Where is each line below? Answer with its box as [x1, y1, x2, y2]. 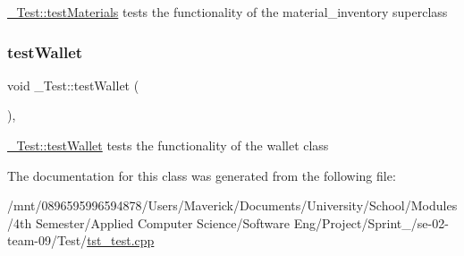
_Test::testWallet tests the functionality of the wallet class [7, 136, 329, 154]
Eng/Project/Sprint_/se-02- [293, 213, 449, 232]
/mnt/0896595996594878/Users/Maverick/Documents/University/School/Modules [7, 196, 458, 215]
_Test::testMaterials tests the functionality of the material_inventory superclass [7, 3, 448, 21]
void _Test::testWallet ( [7, 75, 139, 94]
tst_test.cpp [87, 231, 155, 250]
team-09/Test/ [7, 231, 88, 250]
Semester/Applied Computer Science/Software [35, 213, 290, 232]
